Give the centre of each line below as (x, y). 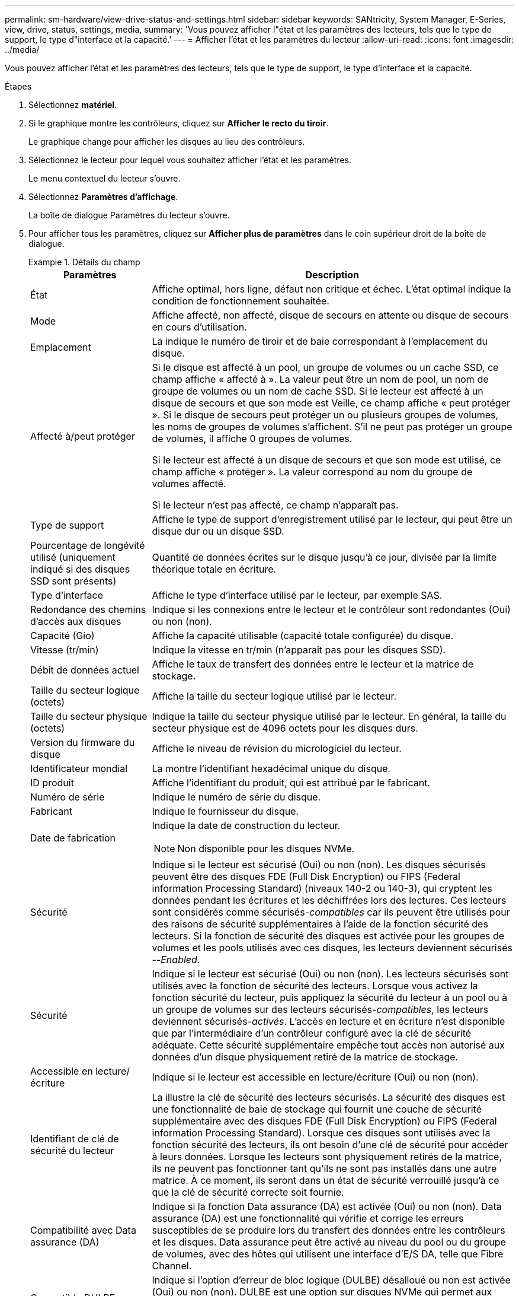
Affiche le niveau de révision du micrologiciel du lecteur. (277, 748)
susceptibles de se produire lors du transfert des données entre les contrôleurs (329, 1230)
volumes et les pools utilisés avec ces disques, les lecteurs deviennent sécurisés (332, 948)
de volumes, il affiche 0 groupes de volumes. (252, 439)
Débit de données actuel (85, 670)
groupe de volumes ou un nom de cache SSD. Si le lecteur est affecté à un (318, 391)
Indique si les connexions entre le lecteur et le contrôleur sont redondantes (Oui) (331, 609)
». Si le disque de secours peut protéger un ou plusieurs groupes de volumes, (325, 415)
